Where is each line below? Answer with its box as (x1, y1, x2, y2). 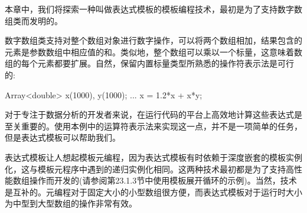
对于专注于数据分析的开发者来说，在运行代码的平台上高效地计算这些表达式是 (5, 108, 302, 121)
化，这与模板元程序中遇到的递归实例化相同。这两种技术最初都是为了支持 (5, 162, 286, 175)
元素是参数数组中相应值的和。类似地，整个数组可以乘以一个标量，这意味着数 (5, 45, 302, 58)
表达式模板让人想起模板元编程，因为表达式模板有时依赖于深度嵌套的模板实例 (5, 151, 302, 163)
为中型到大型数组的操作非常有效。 (5, 197, 137, 209)
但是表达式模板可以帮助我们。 (5, 131, 120, 144)
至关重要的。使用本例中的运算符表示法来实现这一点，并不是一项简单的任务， (5, 119, 302, 132)
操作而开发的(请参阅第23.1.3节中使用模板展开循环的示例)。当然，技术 (29, 174, 297, 187)
